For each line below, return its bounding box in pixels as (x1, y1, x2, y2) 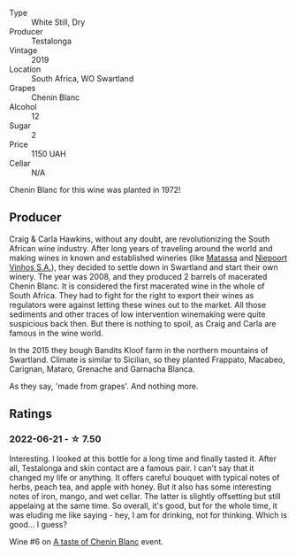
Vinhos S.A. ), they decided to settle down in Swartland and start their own (9, 261, 278, 273)
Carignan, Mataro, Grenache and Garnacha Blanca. (9, 363, 195, 374)
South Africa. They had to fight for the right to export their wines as (9, 289, 254, 300)
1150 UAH (31, 149, 66, 158)
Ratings (9, 406, 53, 421)
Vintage (9, 45, 38, 56)
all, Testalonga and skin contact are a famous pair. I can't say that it (9, 462, 254, 473)
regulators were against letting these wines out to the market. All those (9, 299, 267, 310)
